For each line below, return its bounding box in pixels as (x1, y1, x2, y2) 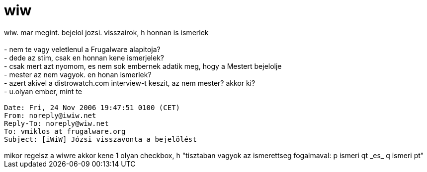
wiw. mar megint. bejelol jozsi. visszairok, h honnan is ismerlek (4, 28, 209, 37)
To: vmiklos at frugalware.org (4, 127, 126, 135)
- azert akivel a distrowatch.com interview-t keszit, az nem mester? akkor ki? (4, 78, 256, 87)
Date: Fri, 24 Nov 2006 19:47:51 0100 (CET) (4, 103, 180, 112)
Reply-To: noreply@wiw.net (4, 119, 109, 127)
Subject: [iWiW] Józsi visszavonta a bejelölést (4, 135, 197, 143)
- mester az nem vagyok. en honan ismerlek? (4, 70, 152, 79)
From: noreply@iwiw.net (4, 111, 96, 119)
